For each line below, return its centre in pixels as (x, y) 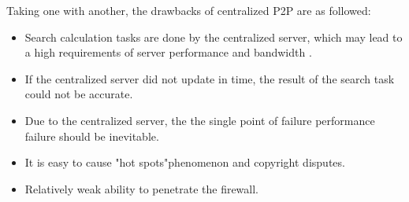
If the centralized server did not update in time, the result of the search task (210, 78)
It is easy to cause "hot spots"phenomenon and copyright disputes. (185, 162)
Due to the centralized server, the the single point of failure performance (200, 120)
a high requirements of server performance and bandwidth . (168, 52)
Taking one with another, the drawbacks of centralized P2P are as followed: (189, 10)
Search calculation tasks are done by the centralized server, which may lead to (214, 37)
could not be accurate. (79, 94)
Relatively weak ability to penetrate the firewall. (142, 188)
